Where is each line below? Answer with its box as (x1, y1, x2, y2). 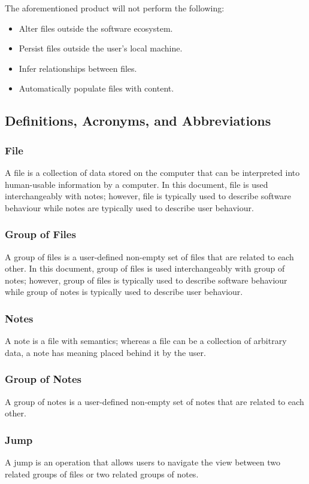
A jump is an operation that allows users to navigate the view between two (5, 455, 281, 468)
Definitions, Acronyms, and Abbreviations (5, 111, 271, 130)
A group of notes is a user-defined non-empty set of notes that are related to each (5, 395, 304, 407)
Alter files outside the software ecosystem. (19, 22, 173, 34)
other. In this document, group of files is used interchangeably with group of (5, 262, 285, 275)
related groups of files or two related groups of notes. (5, 467, 199, 480)
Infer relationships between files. (19, 62, 137, 74)
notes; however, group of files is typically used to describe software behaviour (5, 273, 287, 286)
